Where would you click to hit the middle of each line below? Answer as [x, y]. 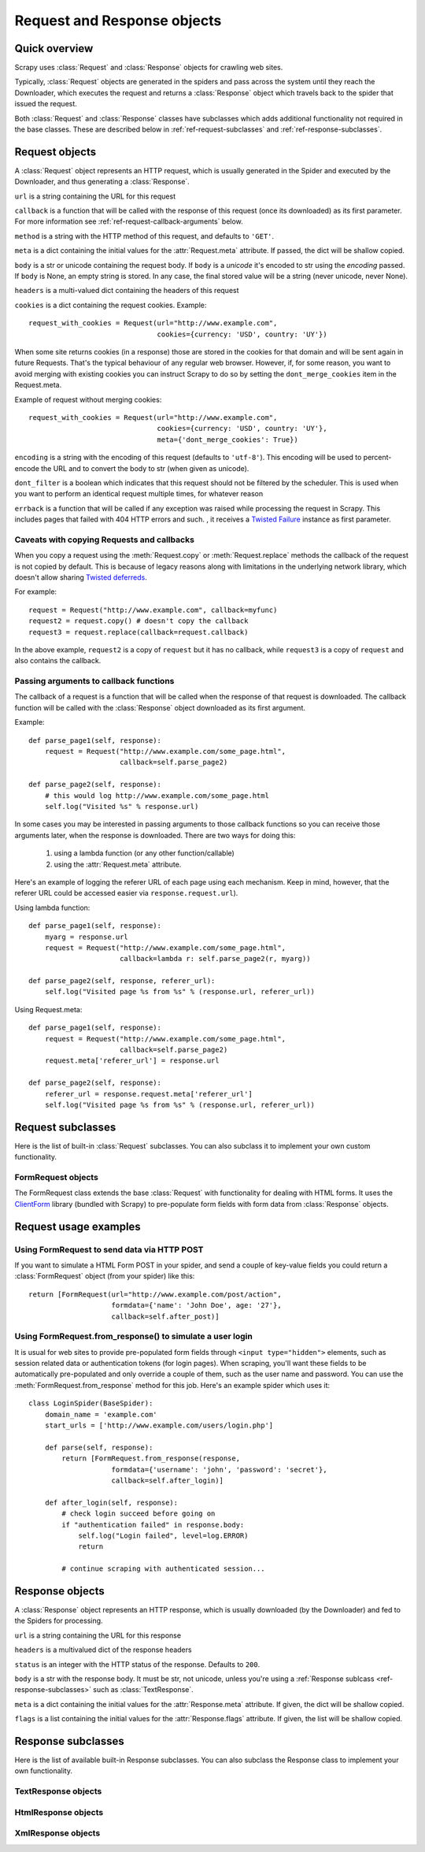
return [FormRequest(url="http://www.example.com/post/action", [155, 1294]
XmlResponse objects [57, 1833]
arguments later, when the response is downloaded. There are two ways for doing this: [155, 835]
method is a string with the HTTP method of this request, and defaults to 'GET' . [144, 236]
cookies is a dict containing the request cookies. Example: [111, 305]
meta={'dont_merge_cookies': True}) [227, 440]
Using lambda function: [52, 907]
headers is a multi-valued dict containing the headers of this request [127, 291]
